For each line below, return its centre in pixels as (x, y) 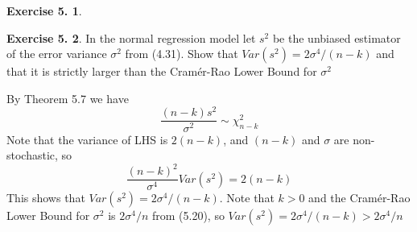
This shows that (46, 198)
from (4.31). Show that (182, 54)
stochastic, (32, 155)
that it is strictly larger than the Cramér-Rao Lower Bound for (162, 71)
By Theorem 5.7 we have (68, 98)
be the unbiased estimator (336, 37)
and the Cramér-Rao (359, 198)
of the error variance (57, 54)
